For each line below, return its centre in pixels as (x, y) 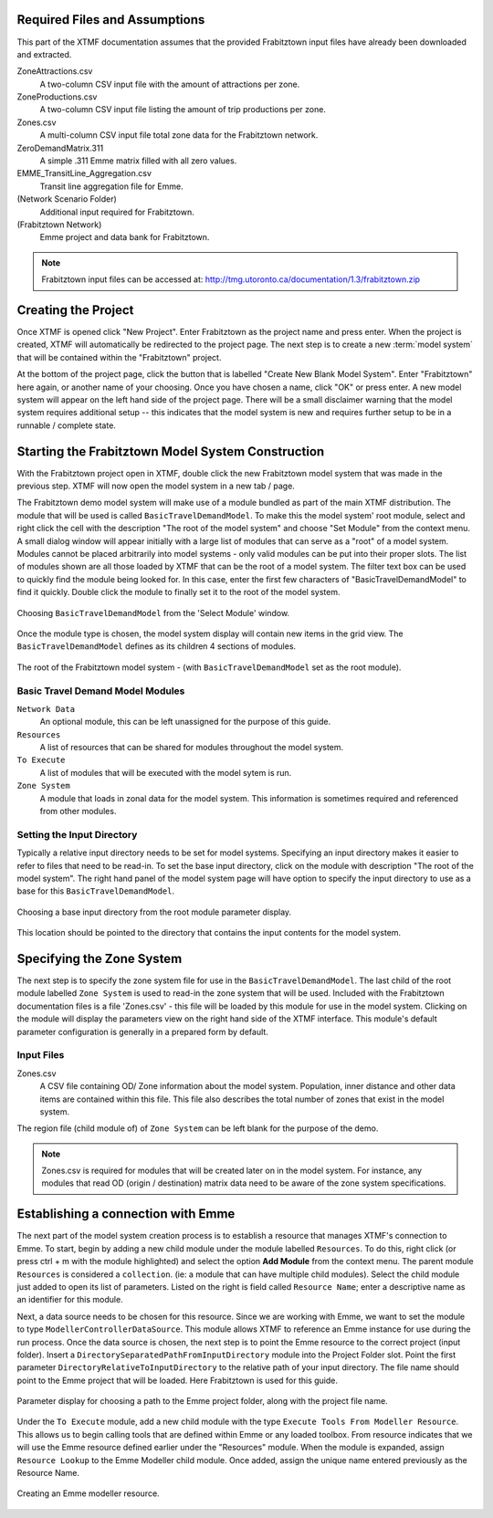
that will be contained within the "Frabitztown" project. (119, 357)
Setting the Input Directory (77, 834)
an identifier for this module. (70, 1300)
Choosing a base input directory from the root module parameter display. (154, 912)
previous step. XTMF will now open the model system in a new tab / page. (156, 486)
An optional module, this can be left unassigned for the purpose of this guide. (185, 722)
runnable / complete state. (66, 425)
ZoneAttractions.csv (55, 71)
